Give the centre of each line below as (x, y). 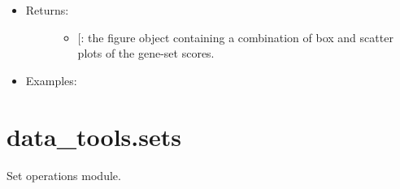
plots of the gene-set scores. (146, 53)
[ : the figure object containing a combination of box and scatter (235, 37)
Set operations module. (64, 175)
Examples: (51, 80)
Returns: (47, 10)
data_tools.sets (94, 136)
